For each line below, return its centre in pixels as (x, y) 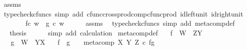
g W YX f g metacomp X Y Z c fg (82, 42)
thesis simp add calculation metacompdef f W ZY (106, 32)
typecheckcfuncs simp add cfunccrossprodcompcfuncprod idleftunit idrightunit (123, 13)
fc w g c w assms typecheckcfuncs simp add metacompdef (130, 23)
